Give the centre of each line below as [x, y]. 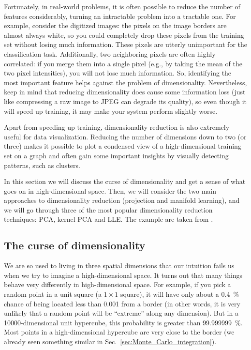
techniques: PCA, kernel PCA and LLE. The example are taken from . [109, 219]
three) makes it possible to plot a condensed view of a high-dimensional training [123, 146]
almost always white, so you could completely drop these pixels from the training [124, 35]
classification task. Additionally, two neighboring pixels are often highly [110, 53]
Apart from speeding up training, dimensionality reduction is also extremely [117, 127]
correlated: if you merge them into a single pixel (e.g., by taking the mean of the [123, 63]
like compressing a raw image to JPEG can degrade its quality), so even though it [125, 101]
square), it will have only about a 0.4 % [180, 294]
